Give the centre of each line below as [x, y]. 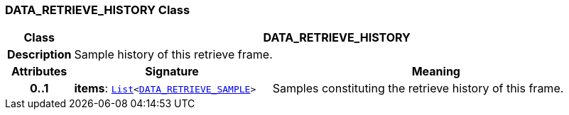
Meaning [436, 72]
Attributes [39, 72]
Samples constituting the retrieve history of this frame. [418, 89]
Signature [172, 72]
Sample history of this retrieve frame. [173, 55]
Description [39, 55]
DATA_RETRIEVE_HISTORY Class [98, 10]
